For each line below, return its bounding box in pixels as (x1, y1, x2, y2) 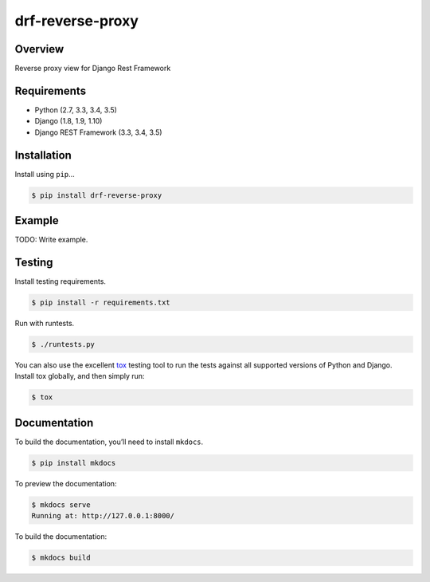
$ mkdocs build (31, 553, 91, 562)
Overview (14, 42, 64, 56)
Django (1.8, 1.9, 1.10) (34, 116, 103, 126)
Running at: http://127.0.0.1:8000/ (31, 511, 175, 521)
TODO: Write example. (14, 235, 88, 245)
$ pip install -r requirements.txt (31, 298, 170, 307)
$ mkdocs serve (31, 500, 91, 509)
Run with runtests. (14, 319, 75, 328)
